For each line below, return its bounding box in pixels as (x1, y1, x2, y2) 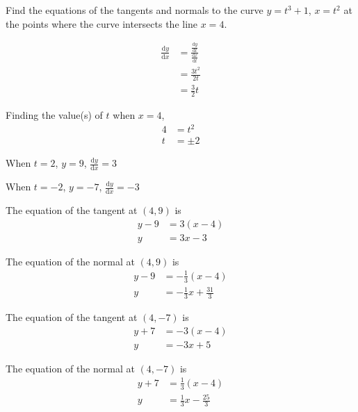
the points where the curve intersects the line (6, 16, 198, 31)
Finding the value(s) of (6, 108, 103, 122)
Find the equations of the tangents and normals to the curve (6, 3, 263, 17)
